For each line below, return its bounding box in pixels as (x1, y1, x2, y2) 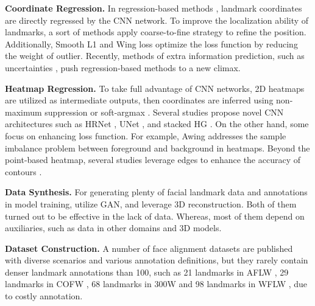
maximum (5, 105, 42, 118)
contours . (5, 165, 42, 178)
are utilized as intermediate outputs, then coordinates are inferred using (5, 94, 274, 106)
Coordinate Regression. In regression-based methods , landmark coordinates (5, 2, 302, 14)
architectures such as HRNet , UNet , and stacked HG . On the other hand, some (5, 117, 309, 130)
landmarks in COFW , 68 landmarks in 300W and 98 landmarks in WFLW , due (5, 277, 308, 290)
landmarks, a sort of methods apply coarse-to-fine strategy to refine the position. (5, 26, 306, 38)
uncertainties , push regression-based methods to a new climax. (5, 61, 241, 74)
